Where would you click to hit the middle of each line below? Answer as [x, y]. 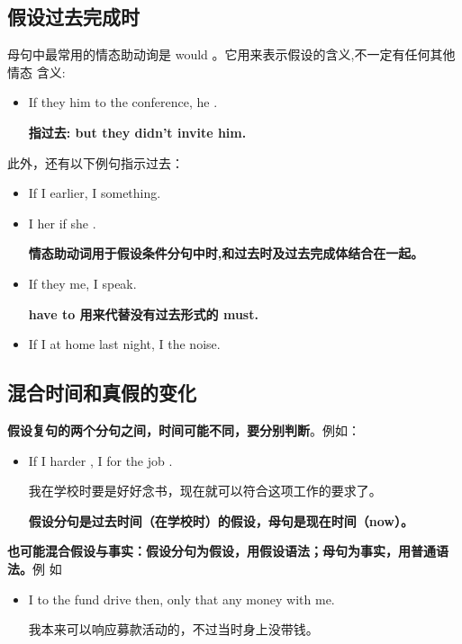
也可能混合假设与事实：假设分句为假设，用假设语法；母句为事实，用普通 [222, 551]
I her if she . [62, 223]
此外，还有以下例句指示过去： [95, 162]
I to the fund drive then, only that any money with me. [181, 599]
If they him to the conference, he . [123, 102]
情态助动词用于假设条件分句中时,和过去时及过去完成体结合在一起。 [226, 253]
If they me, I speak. [82, 283]
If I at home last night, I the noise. [124, 344]
